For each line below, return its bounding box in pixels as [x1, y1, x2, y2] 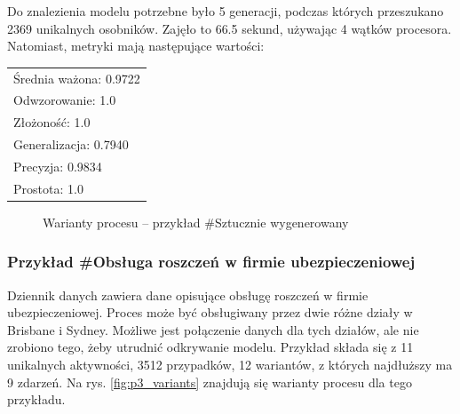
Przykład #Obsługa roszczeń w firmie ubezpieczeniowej [7, 251, 416, 273]
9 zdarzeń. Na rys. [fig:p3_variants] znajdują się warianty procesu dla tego [7, 372, 412, 391]
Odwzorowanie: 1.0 [13, 91, 116, 109]
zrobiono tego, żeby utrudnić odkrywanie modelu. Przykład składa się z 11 [7, 338, 414, 356]
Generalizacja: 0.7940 [13, 135, 129, 154]
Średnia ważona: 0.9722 [13, 68, 140, 87]
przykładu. [7, 390, 66, 409]
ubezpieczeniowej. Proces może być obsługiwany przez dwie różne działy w [7, 303, 413, 322]
